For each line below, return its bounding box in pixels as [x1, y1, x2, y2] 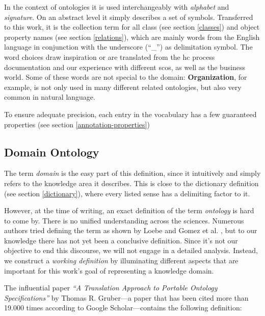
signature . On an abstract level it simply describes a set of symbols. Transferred [4, 11, 253, 22]
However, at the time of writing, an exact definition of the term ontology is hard [4, 205, 254, 216]
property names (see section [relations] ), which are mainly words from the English [4, 31, 260, 42]
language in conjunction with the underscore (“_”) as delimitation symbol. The [4, 41, 253, 52]
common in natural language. [4, 92, 95, 102]
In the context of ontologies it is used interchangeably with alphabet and [4, 2, 229, 12]
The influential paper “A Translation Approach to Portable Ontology [4, 282, 218, 293]
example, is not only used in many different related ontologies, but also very [4, 81, 242, 92]
